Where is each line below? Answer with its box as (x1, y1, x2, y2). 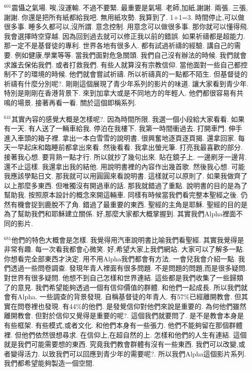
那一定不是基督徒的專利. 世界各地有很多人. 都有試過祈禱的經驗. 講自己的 (4, 40, 234, 50)
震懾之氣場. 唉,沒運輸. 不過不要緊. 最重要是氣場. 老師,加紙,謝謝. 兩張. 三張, (11, 2, 248, 12)
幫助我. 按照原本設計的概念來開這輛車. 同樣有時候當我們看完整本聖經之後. (4, 190, 238, 200)
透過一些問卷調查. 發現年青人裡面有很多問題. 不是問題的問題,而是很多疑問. (10, 263, 247, 273)
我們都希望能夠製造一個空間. (4, 358, 94, 368)
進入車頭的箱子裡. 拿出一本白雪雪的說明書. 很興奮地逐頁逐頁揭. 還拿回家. (4, 132, 236, 143)
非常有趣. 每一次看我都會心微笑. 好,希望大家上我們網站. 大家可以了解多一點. (4, 244, 245, 254)
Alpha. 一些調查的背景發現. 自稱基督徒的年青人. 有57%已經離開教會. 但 (17, 291, 241, 302)
